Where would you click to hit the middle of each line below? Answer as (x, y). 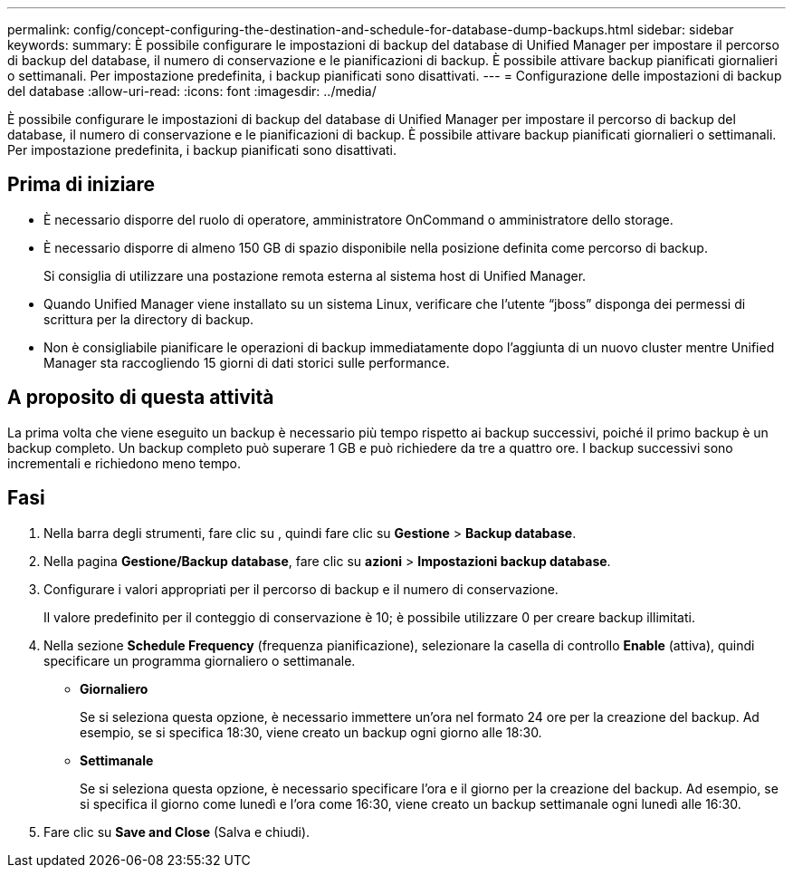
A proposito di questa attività (141, 398)
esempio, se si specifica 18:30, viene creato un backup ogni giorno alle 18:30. (311, 732)
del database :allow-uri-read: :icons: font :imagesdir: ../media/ (192, 91)
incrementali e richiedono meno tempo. (124, 463)
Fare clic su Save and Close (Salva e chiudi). (177, 832)
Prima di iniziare (81, 185)
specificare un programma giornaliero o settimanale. (200, 660)
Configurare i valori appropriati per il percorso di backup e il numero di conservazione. (301, 589)
